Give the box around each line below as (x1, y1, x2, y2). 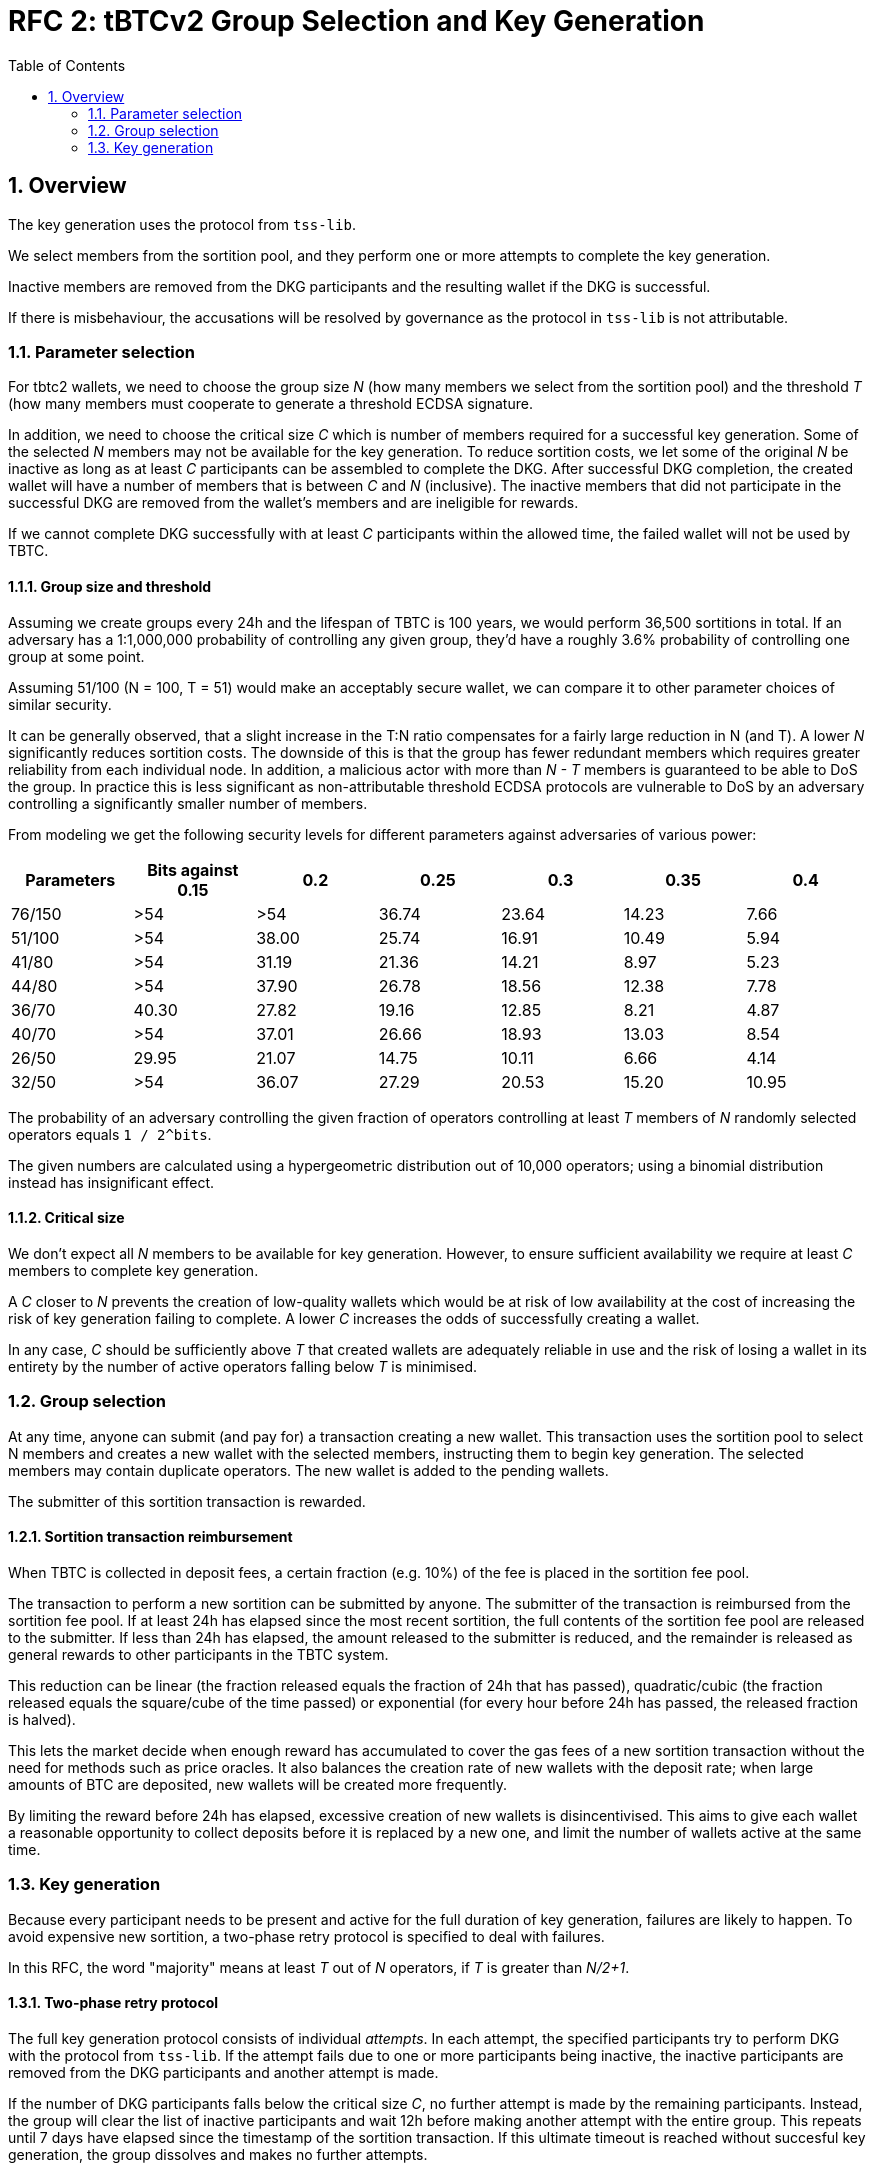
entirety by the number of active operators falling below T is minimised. (8, 1357, 478, 1375)
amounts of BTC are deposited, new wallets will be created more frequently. (8, 1775, 508, 1793)
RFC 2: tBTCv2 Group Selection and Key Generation (8, 4, 705, 38)
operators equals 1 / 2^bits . (8, 1125, 212, 1143)
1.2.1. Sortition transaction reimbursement (8, 1528, 293, 1546)
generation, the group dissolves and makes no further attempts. (8, 2145, 428, 2163)
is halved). (8, 1710, 76, 1728)
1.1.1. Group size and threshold (8, 577, 212, 595)
